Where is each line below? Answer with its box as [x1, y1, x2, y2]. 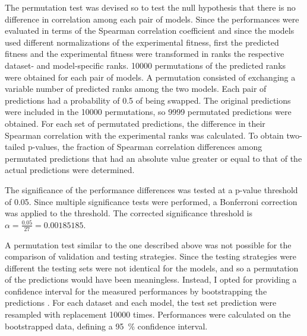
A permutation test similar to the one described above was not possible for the [5, 238, 292, 251]
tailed [5, 140, 26, 153]
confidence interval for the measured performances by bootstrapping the [5, 284, 267, 297]
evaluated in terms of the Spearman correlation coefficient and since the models [5, 24, 295, 37]
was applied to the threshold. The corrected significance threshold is [5, 207, 253, 219]
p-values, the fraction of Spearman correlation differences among [27, 140, 262, 153]
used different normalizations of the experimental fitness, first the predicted [5, 36, 279, 48]
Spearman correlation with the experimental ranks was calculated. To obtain [5, 129, 284, 141]
